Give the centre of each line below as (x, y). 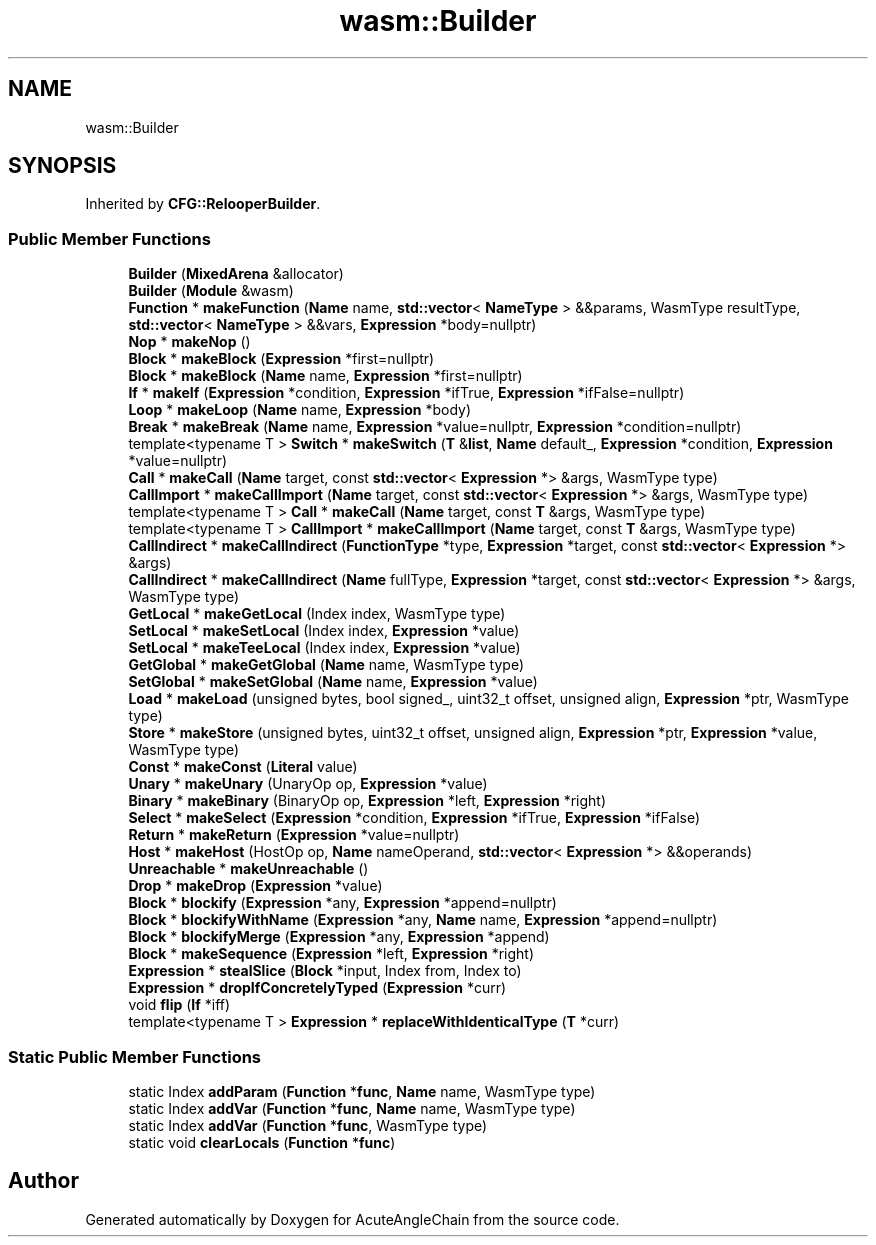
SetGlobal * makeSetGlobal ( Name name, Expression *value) (333, 682)
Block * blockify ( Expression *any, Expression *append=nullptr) (342, 903)
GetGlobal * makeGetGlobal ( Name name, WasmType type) (326, 665)
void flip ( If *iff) (179, 1005)
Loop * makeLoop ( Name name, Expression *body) (300, 410)
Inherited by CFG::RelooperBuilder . (203, 204)
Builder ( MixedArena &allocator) (236, 274)
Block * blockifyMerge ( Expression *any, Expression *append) (339, 937)
